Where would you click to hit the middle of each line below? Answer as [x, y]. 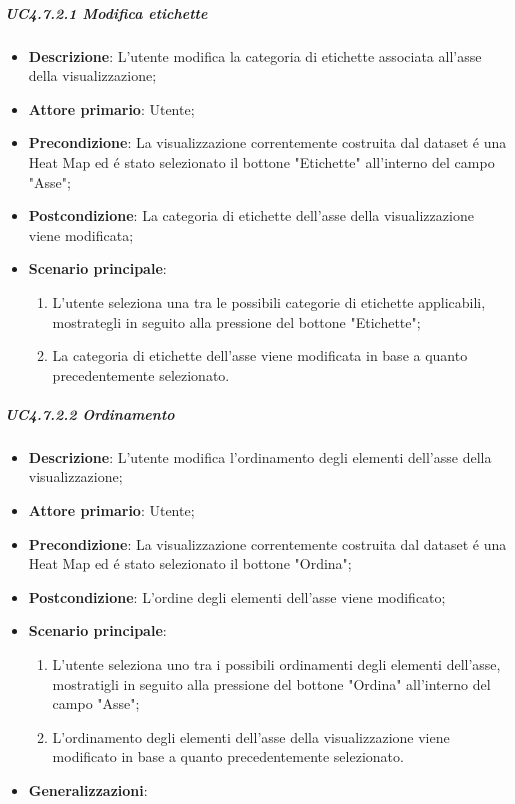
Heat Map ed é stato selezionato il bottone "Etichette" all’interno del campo [261, 161]
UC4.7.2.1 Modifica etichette [106, 12]
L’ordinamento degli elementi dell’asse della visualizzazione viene [251, 736]
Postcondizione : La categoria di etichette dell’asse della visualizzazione [251, 215]
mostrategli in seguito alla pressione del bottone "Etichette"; [236, 321]
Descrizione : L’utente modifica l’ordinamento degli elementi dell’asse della [260, 456]
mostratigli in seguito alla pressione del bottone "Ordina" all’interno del [271, 683]
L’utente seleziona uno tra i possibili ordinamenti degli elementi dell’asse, [276, 664]
